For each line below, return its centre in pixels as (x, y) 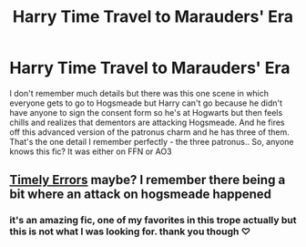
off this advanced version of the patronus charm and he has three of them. (149, 132)
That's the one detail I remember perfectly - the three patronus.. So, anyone (152, 141)
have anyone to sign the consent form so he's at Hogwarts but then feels (146, 112)
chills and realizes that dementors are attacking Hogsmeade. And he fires (147, 122)
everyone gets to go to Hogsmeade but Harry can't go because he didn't (146, 103)
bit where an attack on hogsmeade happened (140, 195)
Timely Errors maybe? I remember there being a (148, 180)
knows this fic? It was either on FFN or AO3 (91, 151)
